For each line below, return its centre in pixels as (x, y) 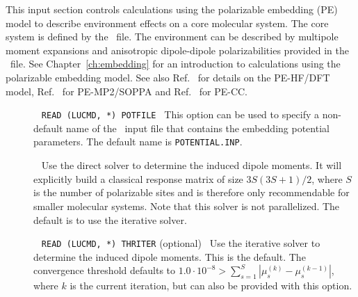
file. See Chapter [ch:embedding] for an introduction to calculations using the (175, 64)
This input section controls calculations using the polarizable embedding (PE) (172, 9)
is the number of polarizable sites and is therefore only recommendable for (192, 192)
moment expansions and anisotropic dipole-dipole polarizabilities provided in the (177, 50)
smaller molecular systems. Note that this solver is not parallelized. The (187, 206)
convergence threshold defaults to (105, 270)
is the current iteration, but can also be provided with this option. (211, 286)
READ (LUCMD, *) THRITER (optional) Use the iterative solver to (181, 243)
